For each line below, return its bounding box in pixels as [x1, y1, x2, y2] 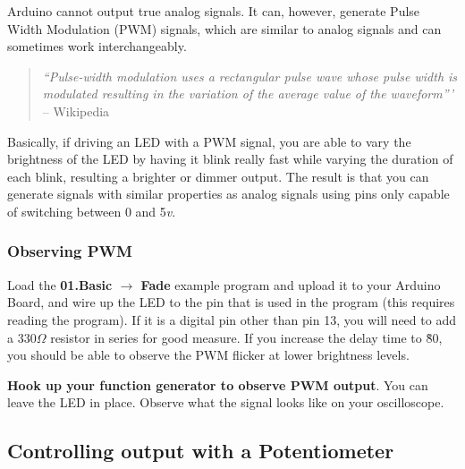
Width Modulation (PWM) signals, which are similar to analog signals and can [7, 19, 442, 38]
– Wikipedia [42, 101, 110, 120]
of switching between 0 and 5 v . [7, 201, 176, 220]
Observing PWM [7, 240, 132, 262]
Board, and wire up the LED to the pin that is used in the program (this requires [7, 293, 455, 311]
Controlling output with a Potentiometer [7, 437, 394, 465]
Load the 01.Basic [7, 275, 113, 294]
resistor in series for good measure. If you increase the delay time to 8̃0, [50, 328, 443, 346]
